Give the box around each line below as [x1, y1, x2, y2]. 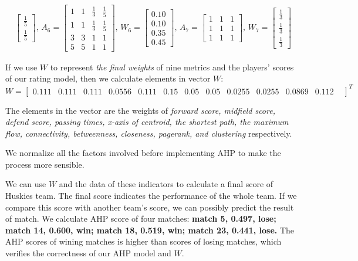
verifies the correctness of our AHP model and [5, 247, 171, 259]
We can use [5, 178, 46, 190]
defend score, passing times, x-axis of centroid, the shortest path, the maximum [5, 116, 289, 128]
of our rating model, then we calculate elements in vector [5, 72, 211, 84]
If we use [5, 60, 38, 73]
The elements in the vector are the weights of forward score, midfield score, [5, 104, 275, 116]
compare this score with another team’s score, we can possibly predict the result [5, 201, 294, 213]
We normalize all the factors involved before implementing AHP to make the [5, 147, 281, 159]
